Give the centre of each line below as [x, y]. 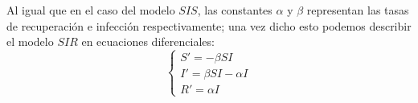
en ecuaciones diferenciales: [148, 41]
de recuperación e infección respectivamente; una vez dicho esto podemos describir [209, 25]
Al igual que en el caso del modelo [91, 10]
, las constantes [235, 10]
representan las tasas [358, 10]
